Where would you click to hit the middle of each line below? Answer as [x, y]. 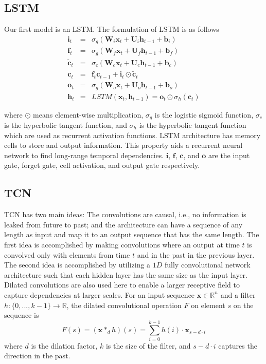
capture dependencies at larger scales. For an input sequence [100, 294]
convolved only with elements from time [67, 254]
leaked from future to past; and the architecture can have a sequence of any [123, 224]
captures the [238, 345]
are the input [229, 155]
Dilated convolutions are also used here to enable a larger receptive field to [122, 285]
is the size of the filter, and [148, 345]
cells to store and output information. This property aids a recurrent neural [123, 145]
